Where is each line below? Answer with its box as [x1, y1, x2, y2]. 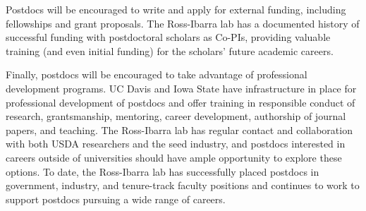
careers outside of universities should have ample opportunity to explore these [6, 150, 342, 164]
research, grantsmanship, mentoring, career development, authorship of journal [6, 109, 346, 123]
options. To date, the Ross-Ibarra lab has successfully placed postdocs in [6, 164, 319, 179]
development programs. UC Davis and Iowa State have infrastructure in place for [6, 80, 357, 95]
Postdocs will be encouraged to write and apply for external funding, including [6, 2, 346, 16]
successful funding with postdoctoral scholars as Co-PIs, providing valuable [6, 30, 331, 44]
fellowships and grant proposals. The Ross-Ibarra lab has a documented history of [6, 16, 360, 30]
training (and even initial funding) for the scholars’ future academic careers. [6, 43, 334, 58]
